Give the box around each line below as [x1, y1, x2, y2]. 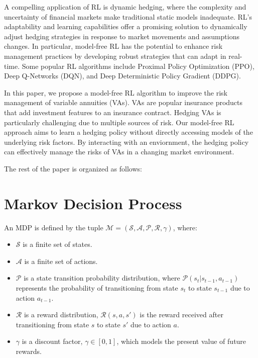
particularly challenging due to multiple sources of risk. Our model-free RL [4, 117, 234, 127]
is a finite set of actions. [24, 255, 98, 266]
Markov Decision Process [4, 193, 182, 213]
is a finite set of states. [23, 239, 92, 249]
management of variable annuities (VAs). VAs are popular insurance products [4, 97, 243, 108]
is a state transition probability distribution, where [24, 273, 180, 283]
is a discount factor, [22, 336, 83, 346]
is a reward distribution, [24, 309, 98, 320]
